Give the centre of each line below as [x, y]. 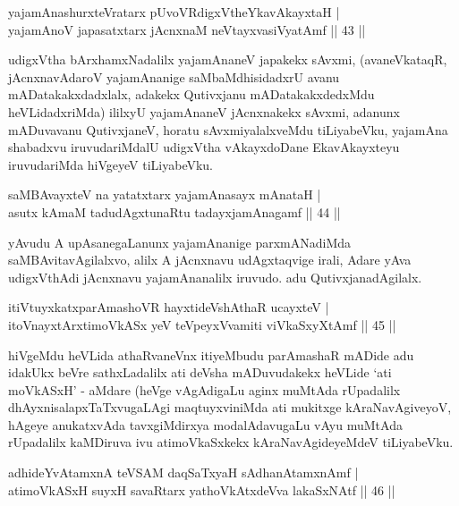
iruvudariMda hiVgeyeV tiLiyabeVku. [111, 164]
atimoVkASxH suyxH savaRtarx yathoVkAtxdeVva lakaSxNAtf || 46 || [202, 489]
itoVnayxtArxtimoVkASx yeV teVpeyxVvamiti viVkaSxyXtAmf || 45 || [202, 324]
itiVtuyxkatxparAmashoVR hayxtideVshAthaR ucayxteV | [169, 307]
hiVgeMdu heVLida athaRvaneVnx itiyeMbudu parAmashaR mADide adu [211, 354]
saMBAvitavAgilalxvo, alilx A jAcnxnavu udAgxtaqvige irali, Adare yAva [210, 260]
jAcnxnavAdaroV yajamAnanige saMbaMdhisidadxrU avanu [174, 76]
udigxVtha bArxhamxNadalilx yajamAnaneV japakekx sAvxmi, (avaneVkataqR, [228, 59]
